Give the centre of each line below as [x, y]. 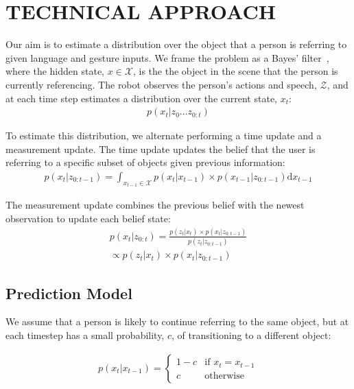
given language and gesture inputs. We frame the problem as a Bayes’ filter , [167, 57]
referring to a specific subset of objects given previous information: [145, 162]
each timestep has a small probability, [85, 335]
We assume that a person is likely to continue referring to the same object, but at [177, 321]
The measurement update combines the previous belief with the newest [155, 205]
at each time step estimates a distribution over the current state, [141, 98]
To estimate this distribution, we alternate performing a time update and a [164, 135]
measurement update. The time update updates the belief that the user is [161, 149]
